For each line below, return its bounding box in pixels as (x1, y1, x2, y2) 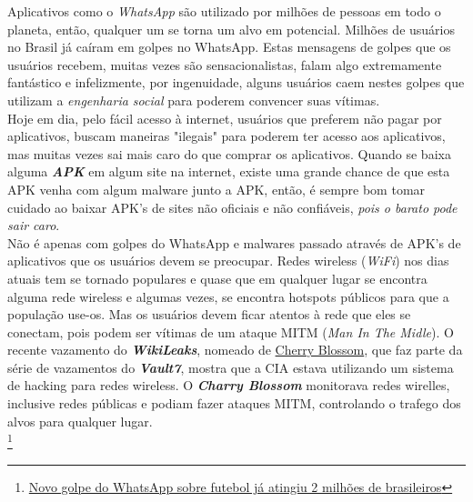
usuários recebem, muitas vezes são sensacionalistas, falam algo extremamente (7, 55, 442, 74)
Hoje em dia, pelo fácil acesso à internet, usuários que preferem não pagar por (7, 108, 442, 127)
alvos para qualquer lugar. (7, 411, 153, 430)
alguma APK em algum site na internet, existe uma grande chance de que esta (7, 162, 450, 181)
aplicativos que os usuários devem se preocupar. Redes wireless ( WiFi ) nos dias (7, 251, 449, 270)
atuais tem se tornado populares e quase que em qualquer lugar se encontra (7, 268, 428, 287)
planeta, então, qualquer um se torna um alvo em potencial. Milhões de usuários (7, 19, 455, 38)
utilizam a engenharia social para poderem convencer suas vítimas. (7, 90, 380, 109)
